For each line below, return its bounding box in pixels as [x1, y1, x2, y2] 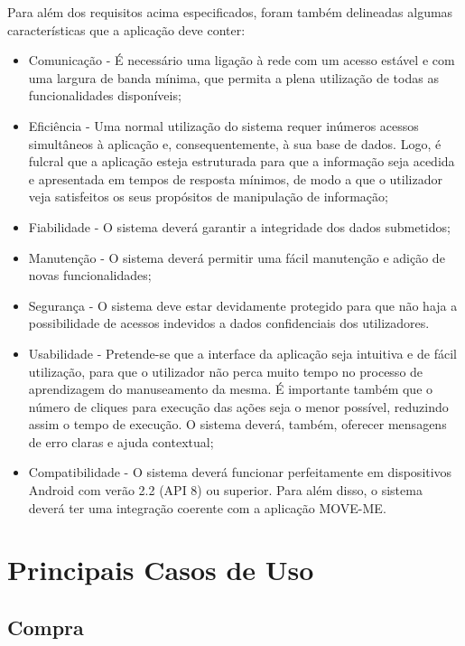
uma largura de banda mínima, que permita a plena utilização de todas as [28, 68, 439, 87]
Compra [7, 613, 84, 641]
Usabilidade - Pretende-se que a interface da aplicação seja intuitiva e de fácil [28, 343, 457, 362]
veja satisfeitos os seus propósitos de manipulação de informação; [28, 187, 388, 206]
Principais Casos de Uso [7, 551, 314, 588]
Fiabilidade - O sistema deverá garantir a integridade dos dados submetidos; [28, 217, 451, 236]
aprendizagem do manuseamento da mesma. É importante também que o [28, 379, 433, 398]
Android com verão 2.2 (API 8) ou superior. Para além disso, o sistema [28, 481, 423, 500]
